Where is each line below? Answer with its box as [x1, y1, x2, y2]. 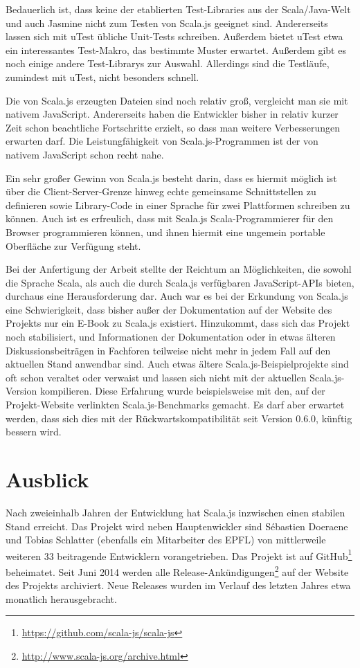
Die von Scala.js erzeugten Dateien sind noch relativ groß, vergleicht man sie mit [6, 93, 348, 107]
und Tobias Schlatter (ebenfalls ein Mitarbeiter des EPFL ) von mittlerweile [6, 532, 326, 547]
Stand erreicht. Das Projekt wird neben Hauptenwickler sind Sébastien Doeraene [6, 518, 348, 533]
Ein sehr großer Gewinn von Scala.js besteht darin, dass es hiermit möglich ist [6, 170, 337, 185]
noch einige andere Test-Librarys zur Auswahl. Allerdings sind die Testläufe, [6, 56, 330, 71]
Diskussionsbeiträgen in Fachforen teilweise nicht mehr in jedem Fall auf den [6, 343, 331, 357]
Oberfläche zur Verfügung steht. [6, 238, 141, 253]
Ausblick [6, 465, 89, 493]
